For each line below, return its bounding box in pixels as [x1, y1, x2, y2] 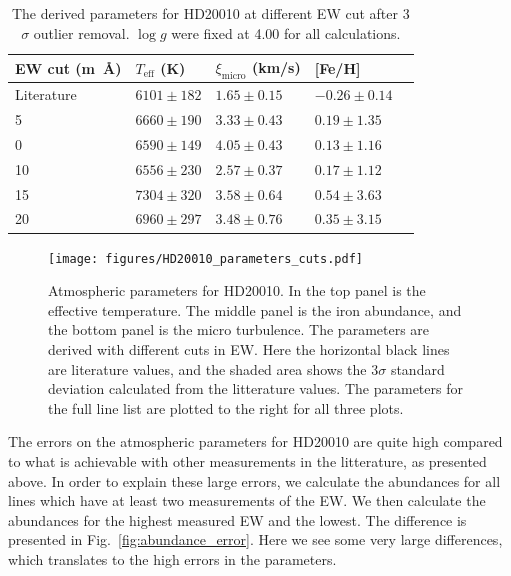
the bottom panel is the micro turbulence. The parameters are [48, 319, 430, 340]
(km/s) [251, 57, 301, 78]
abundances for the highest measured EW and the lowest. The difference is [8, 509, 467, 530]
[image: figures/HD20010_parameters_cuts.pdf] [48, 251, 363, 266]
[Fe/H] [314, 57, 361, 78]
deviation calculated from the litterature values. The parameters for [48, 378, 463, 399]
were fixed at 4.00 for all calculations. [171, 22, 401, 43]
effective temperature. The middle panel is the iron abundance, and [48, 299, 462, 320]
